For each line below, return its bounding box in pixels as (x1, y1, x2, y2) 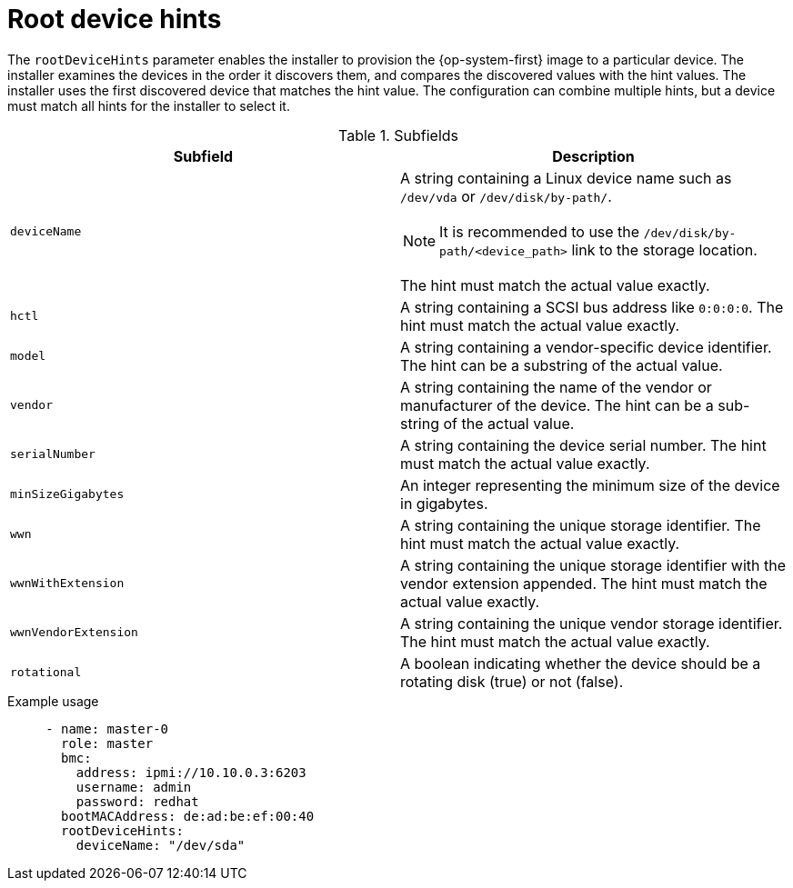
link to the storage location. (571, 240, 758, 259)
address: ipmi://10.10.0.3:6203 (75, 764, 306, 780)
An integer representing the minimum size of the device (400, 475, 780, 494)
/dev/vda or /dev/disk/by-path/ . (400, 186, 612, 205)
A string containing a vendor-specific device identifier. (400, 337, 772, 356)
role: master (61, 735, 154, 751)
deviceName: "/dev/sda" (75, 837, 246, 853)
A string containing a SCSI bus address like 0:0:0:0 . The (400, 297, 784, 316)
